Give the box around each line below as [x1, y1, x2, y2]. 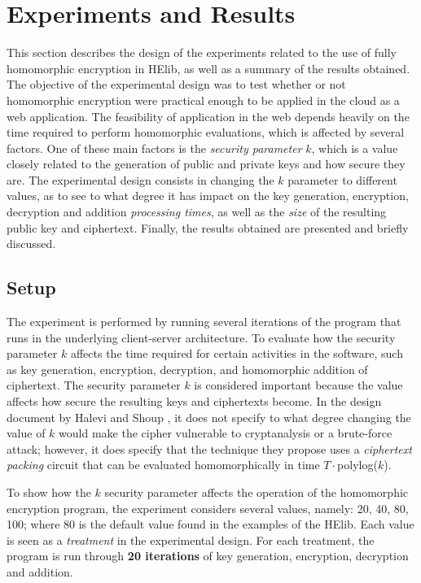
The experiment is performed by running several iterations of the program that [7, 313, 401, 330]
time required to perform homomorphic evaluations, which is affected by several [7, 124, 405, 141]
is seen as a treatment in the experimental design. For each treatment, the [7, 531, 375, 548]
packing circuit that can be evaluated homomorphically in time [7, 456, 320, 473]
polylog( [337, 456, 378, 473]
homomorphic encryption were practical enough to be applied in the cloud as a [7, 91, 400, 108]
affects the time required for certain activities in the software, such [70, 345, 403, 362]
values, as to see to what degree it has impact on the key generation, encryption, [7, 187, 409, 204]
